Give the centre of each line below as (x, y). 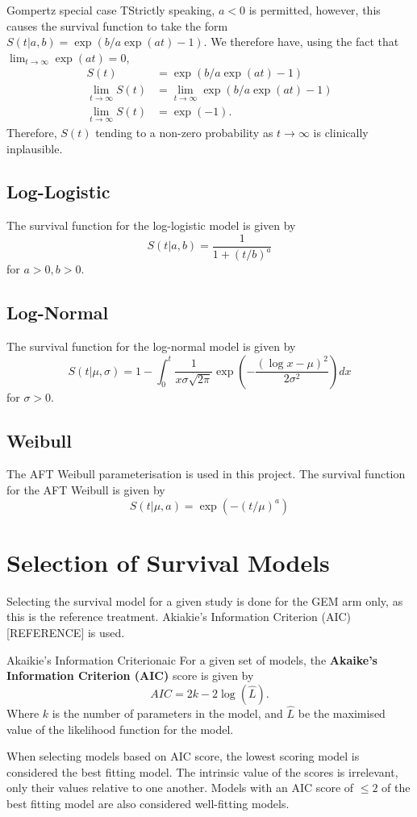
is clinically (341, 132)
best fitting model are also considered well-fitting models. (148, 803)
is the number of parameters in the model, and (167, 713)
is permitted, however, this (315, 10)
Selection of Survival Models (168, 562)
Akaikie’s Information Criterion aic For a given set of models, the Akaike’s (192, 659)
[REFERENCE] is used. (66, 632)
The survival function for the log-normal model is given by (151, 346)
